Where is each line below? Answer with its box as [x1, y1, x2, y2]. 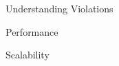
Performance [6, 24, 58, 38]
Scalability [6, 47, 50, 62]
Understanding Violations [6, 1, 113, 15]
